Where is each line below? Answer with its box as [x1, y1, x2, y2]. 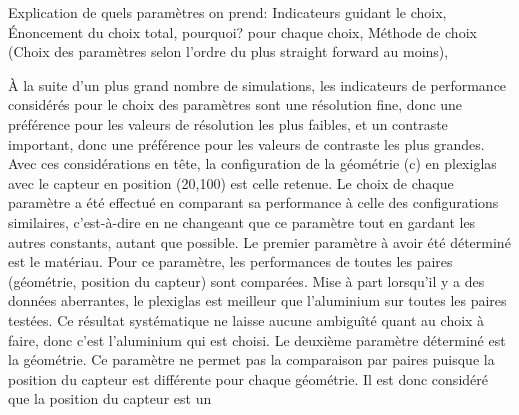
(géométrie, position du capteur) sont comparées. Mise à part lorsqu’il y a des [8, 270, 485, 291]
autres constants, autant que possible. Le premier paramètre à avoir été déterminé [8, 231, 511, 252]
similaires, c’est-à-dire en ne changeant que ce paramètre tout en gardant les [8, 211, 476, 232]
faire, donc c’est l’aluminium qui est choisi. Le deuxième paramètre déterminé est [8, 329, 506, 350]
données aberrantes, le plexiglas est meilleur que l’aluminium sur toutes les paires [8, 290, 507, 311]
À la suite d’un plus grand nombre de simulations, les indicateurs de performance [8, 74, 507, 95]
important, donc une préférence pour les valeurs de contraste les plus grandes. [8, 133, 485, 154]
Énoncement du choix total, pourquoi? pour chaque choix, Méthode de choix [8, 21, 477, 42]
